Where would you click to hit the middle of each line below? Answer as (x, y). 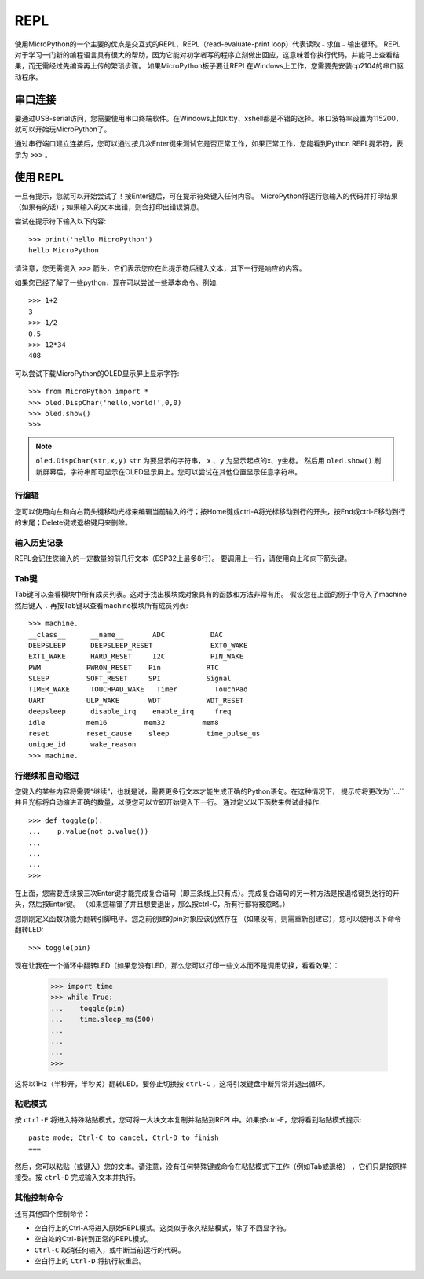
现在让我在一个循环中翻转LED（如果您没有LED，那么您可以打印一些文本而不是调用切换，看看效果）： (177, 966)
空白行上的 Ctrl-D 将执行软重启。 (90, 1261)
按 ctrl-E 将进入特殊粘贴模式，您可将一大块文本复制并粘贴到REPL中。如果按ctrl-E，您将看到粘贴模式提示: (188, 1119)
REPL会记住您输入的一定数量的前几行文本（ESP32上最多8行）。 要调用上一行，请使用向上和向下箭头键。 (183, 558)
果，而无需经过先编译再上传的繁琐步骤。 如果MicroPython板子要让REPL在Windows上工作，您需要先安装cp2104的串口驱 (209, 66)
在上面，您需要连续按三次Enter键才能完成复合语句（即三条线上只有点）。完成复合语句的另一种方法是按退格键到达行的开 (207, 894)
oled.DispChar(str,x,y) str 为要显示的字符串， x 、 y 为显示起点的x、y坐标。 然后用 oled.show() (204, 461)
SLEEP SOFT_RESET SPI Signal (130, 679)
